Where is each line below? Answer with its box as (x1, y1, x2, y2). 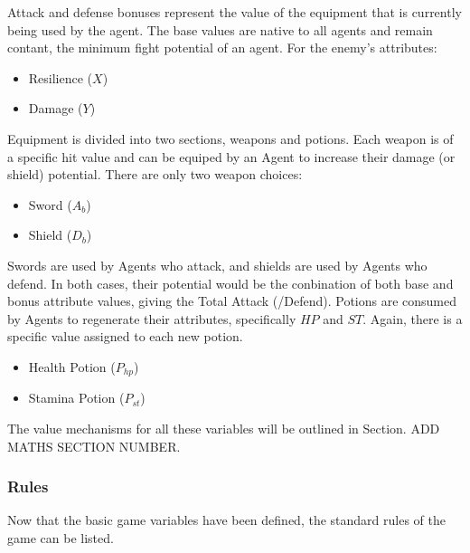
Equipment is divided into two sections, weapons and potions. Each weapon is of (7, 129, 454, 148)
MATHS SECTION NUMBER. (7, 436, 181, 455)
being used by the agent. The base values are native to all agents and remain (7, 20, 433, 39)
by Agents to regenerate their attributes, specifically (7, 309, 296, 328)
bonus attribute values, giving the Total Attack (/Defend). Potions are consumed (7, 291, 457, 310)
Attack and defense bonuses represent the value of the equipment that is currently (7, 3, 462, 21)
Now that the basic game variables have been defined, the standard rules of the (7, 510, 446, 529)
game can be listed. (7, 528, 114, 547)
